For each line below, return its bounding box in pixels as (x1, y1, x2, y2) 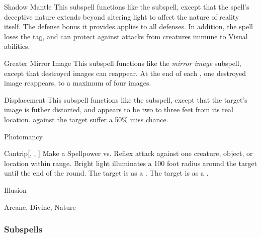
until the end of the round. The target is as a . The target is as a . (4, 168, 209, 178)
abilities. (4, 41, 30, 51)
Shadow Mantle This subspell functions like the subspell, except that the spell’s (4, 2, 249, 12)
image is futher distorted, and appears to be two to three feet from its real (4, 104, 233, 115)
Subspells (4, 223, 43, 235)
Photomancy (4, 131, 43, 141)
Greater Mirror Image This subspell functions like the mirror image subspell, (4, 57, 241, 68)
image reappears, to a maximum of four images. (4, 77, 151, 88)
